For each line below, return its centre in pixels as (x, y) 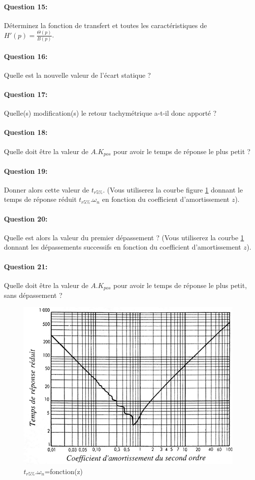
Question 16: (26, 56)
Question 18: (26, 132)
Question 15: (26, 6)
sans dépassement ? (33, 295)
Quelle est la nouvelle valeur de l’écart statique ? (78, 75)
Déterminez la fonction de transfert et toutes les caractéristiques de (106, 25)
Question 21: (26, 266)
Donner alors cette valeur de (47, 189)
